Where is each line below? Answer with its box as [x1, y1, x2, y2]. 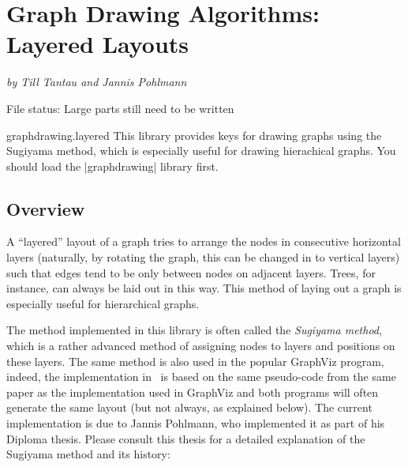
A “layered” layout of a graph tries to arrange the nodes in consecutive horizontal [6, 233, 401, 250]
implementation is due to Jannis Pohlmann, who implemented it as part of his [6, 415, 385, 431]
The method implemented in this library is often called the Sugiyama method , [6, 322, 382, 338]
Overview [6, 196, 85, 220]
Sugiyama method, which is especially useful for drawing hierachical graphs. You [6, 142, 396, 159]
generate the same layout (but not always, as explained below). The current [6, 399, 372, 416]
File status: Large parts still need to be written [6, 100, 234, 116]
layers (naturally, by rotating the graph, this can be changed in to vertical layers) [6, 249, 400, 266]
